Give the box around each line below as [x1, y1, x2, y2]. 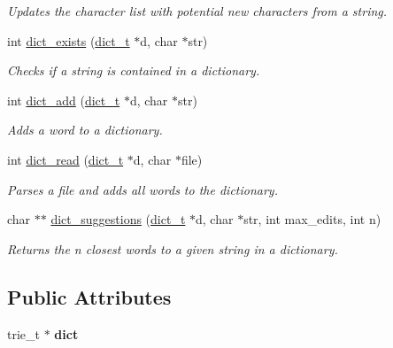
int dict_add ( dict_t [7, 90, 120, 109]
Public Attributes [7, 282, 172, 310]
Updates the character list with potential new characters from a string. [7, 2, 388, 19]
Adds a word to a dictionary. [7, 120, 163, 139]
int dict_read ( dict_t [7, 150, 124, 168]
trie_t [7, 324, 40, 343]
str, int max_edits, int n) [243, 210, 381, 228]
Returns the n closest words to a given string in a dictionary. [7, 239, 338, 258]
